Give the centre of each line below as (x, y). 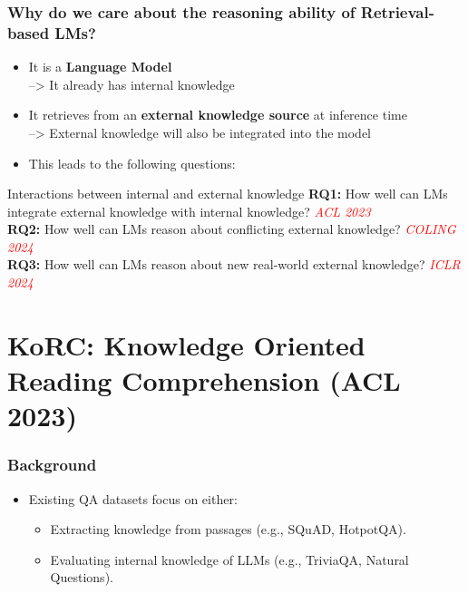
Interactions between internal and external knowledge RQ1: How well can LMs (228, 194)
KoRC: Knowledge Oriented (186, 344)
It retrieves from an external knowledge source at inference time (218, 115)
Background (52, 465)
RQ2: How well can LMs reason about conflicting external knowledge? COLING (232, 229)
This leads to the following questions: (132, 163)
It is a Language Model (100, 67)
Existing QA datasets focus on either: (133, 498)
